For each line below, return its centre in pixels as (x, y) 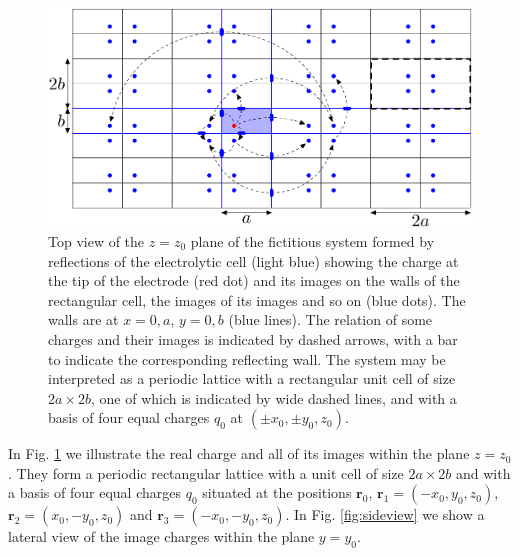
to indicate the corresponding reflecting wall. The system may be (247, 358)
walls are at (83, 319)
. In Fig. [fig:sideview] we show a (385, 514)
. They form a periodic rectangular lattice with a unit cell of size (206, 472)
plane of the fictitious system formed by (312, 240)
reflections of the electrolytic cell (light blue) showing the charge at (253, 260)
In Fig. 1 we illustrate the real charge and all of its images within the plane (239, 453)
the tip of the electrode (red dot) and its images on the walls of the (254, 280)
